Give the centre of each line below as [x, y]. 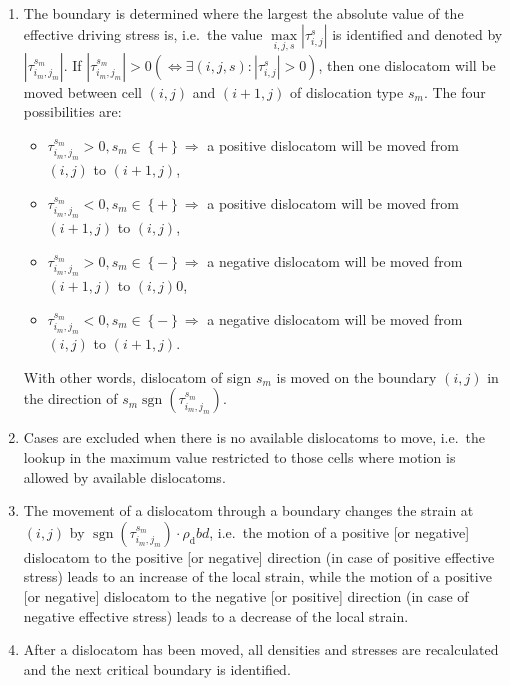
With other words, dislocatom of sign [137, 376]
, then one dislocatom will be [407, 64]
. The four [454, 91]
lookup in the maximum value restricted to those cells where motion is [239, 457]
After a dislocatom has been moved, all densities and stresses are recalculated [261, 649]
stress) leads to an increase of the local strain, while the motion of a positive [257, 576]
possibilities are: [72, 111]
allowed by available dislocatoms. [124, 476]
